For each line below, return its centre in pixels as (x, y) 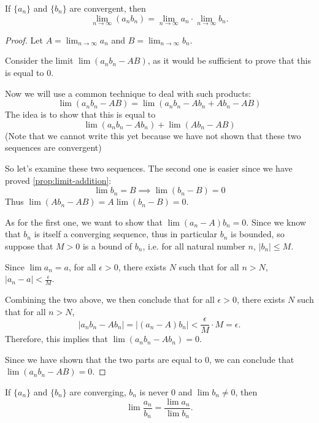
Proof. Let (24, 40)
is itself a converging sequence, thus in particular (126, 234)
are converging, (98, 391)
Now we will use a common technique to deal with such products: (128, 93)
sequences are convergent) (53, 147)
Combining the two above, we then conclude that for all (110, 299)
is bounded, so (258, 234)
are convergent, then (108, 8)
